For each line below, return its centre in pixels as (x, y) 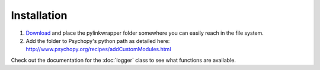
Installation (39, 15)
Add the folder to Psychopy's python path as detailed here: (98, 41)
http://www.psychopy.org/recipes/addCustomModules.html (98, 49)
